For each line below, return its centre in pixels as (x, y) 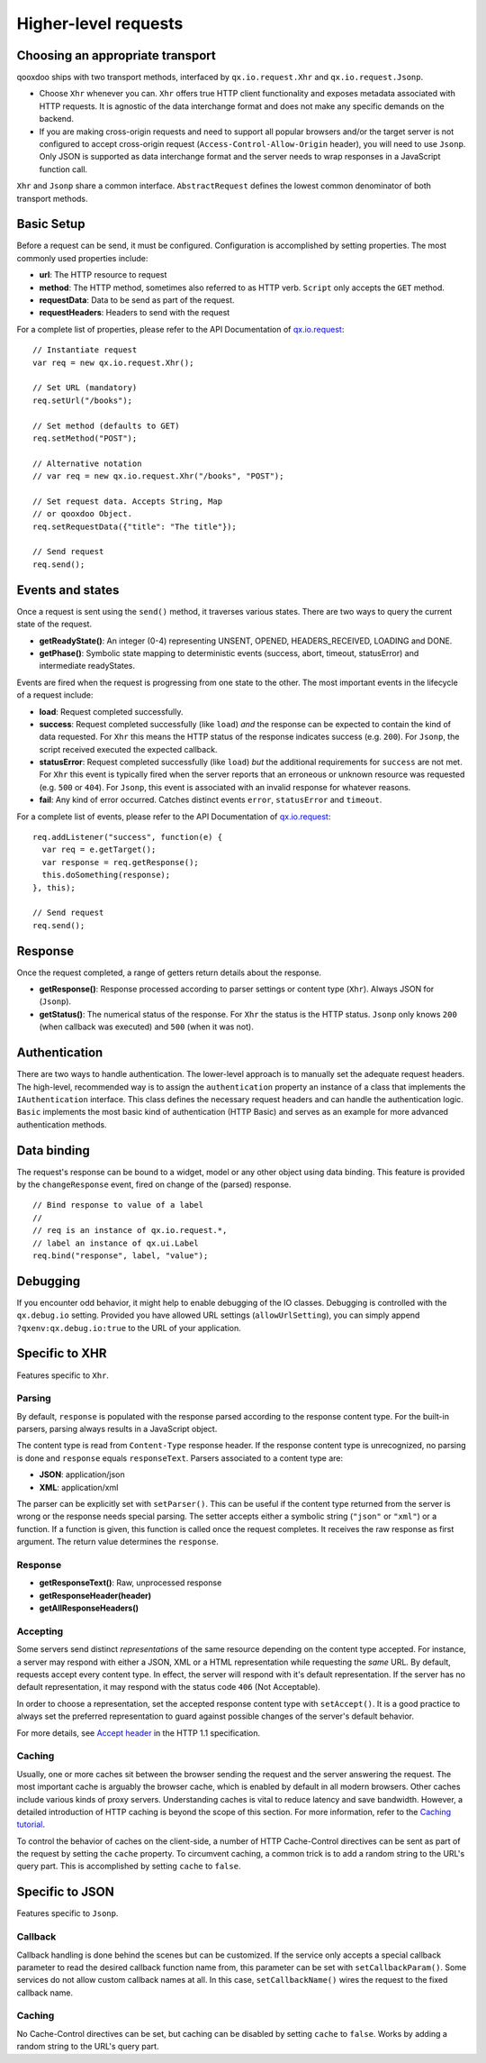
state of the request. (54, 624)
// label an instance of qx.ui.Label (116, 1243)
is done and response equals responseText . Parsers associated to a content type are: (180, 1458)
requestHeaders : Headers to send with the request (135, 313)
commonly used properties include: (82, 258)
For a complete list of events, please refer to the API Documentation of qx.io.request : (174, 817)
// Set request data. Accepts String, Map (128, 501)
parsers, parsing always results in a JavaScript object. (117, 1429)
